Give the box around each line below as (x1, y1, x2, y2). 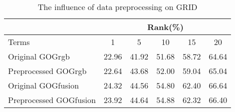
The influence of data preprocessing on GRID (38, 1, 197, 12)
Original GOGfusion (8, 79, 79, 91)
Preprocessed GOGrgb (8, 65, 87, 76)
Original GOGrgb (8, 50, 70, 62)
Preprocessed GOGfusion (8, 94, 96, 105)
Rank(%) (147, 21, 184, 32)
